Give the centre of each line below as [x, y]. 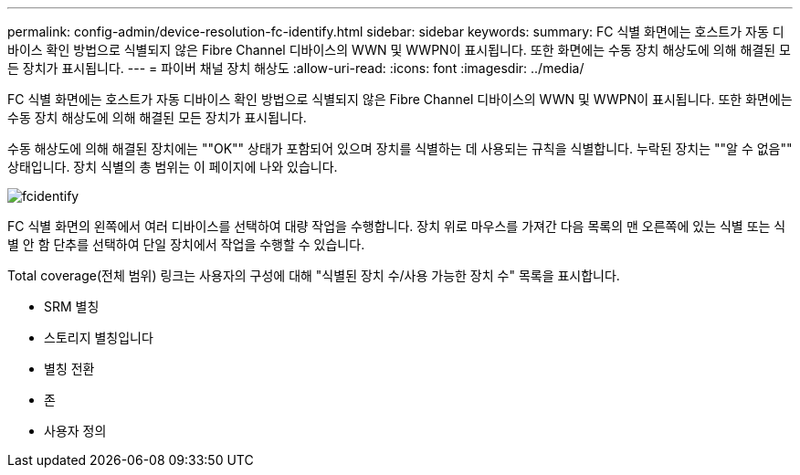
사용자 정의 [75, 431]
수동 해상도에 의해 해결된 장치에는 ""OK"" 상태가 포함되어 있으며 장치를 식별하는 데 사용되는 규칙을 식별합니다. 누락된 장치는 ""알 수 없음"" [400, 148]
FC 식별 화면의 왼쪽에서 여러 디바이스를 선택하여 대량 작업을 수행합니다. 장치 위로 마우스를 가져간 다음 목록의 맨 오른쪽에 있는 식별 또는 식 [397, 226]
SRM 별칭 [72, 306]
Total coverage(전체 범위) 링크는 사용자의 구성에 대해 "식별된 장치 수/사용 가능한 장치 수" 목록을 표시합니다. [314, 275]
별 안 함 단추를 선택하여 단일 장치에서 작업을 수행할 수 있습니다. [186, 244]
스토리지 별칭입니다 [99, 338]
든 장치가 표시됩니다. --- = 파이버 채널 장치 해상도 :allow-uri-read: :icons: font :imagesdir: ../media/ [296, 68]
